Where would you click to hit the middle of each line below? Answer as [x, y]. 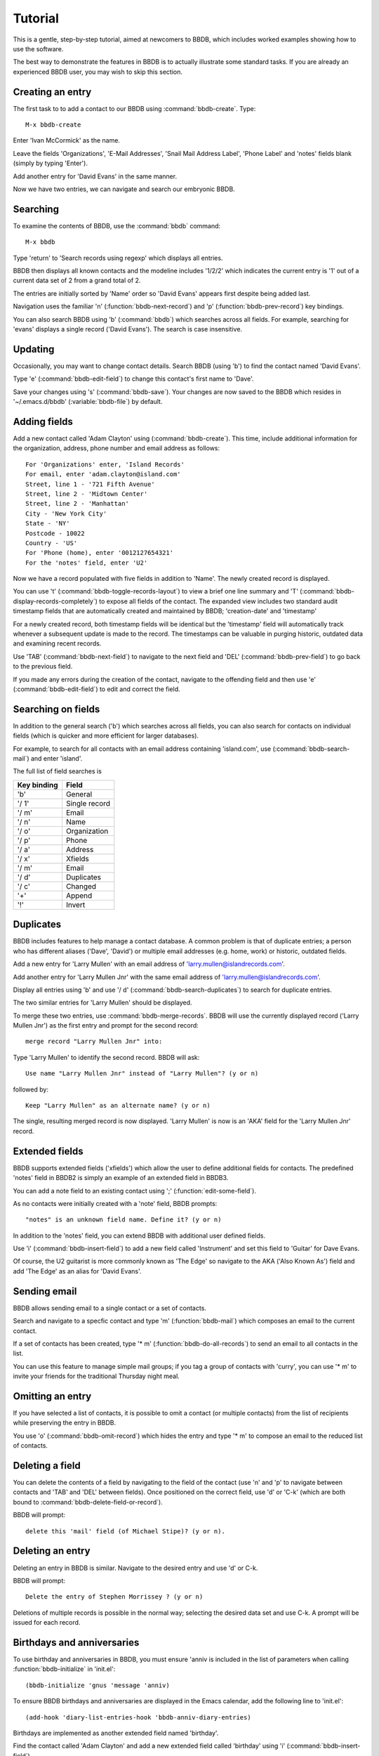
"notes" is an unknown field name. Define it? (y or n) [124, 1220]
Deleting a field [47, 1466]
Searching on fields [56, 709]
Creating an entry [52, 92]
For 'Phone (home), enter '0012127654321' [100, 553]
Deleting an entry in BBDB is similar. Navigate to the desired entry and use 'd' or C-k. [135, 1568]
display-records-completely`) [55, 601]
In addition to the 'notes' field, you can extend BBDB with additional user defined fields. [139, 1236]
